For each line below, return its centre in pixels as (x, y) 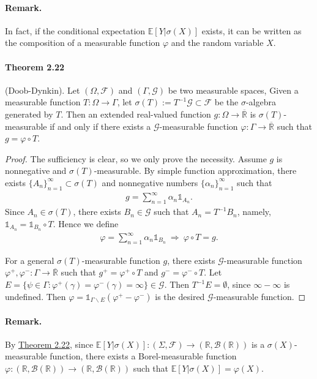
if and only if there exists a (100, 126)
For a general (30, 260)
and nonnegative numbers (150, 182)
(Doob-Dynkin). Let (43, 90)
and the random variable (217, 43)
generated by (29, 114)
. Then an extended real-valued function (136, 114)
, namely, (254, 212)
